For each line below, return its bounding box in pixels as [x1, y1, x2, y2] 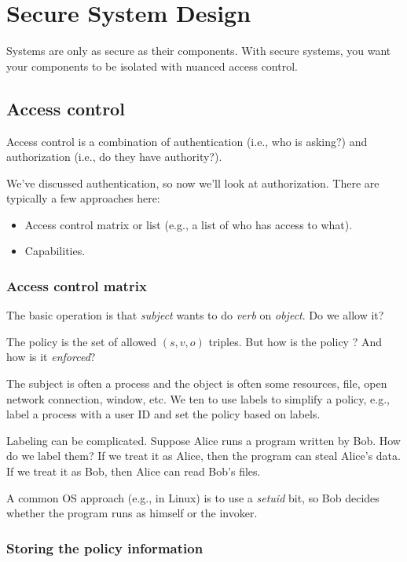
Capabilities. [24, 243, 86, 259]
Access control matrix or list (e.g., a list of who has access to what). [24, 216, 353, 232]
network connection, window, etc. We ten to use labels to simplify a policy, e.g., [6, 390, 390, 407]
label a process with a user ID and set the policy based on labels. [6, 406, 321, 422]
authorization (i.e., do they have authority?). [6, 148, 222, 165]
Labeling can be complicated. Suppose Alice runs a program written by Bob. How [6, 432, 401, 448]
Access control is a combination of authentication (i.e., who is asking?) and [6, 133, 368, 149]
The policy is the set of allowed [6, 333, 157, 349]
